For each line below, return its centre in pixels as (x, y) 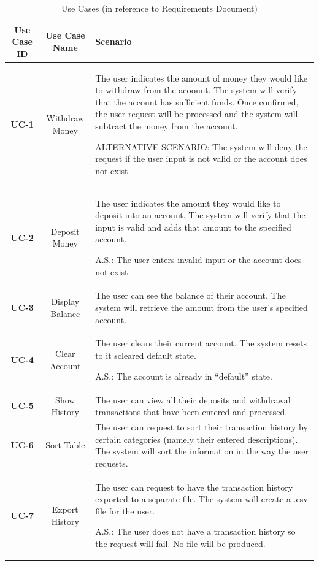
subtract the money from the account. (167, 126)
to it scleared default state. (146, 355)
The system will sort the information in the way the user (202, 451)
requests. (112, 463)
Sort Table (65, 445)
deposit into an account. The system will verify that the (200, 215)
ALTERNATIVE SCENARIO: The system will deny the (201, 146)
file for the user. (125, 511)
